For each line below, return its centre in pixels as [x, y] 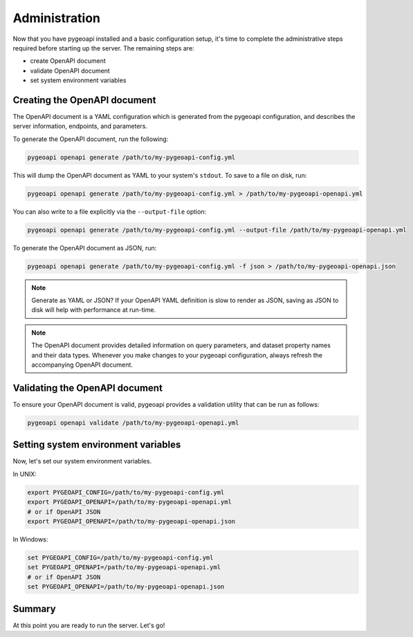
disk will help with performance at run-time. [93, 310]
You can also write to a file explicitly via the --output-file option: [110, 212]
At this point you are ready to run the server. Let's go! [89, 625]
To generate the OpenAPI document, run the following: [91, 139]
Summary [34, 609]
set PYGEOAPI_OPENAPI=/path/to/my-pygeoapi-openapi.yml [124, 567]
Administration [56, 18]
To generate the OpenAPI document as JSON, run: [85, 248]
